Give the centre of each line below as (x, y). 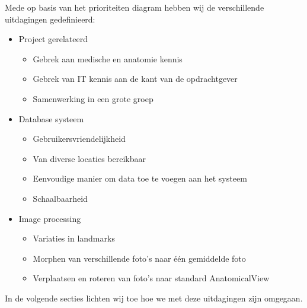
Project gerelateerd (53, 39)
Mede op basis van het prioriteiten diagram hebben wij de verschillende (135, 7)
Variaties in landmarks (74, 238)
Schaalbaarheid (60, 198)
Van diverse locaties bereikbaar (89, 158)
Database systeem (51, 118)
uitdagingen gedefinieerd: (50, 19)
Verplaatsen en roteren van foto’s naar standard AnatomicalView (151, 278)
